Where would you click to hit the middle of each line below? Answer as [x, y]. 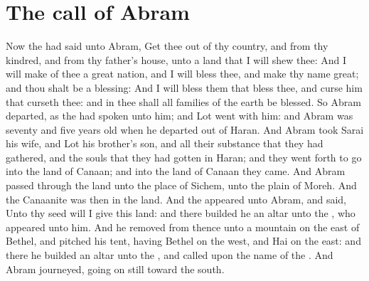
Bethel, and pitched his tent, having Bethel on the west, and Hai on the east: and [183, 241]
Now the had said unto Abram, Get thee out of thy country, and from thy [167, 46]
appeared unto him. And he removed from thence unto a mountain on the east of [183, 227]
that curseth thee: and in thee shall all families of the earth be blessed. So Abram [183, 101]
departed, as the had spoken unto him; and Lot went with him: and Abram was [180, 116]
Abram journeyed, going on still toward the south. [115, 269]
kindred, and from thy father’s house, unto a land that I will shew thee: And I [176, 59]
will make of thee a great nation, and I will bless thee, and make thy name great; [182, 74]
